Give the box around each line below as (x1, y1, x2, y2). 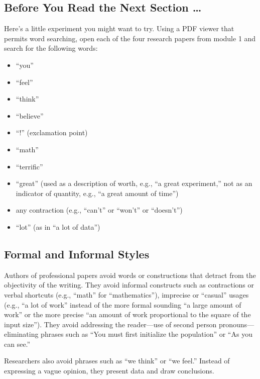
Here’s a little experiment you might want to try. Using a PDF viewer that (4, 23, 234, 34)
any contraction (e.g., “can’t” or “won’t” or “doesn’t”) (16, 205, 183, 215)
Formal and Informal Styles (4, 246, 150, 261)
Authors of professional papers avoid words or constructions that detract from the (4, 269, 256, 280)
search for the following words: (4, 43, 98, 53)
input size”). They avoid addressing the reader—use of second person (4, 319, 217, 329)
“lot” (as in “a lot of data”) (16, 221, 100, 232)
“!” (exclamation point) (16, 127, 88, 138)
